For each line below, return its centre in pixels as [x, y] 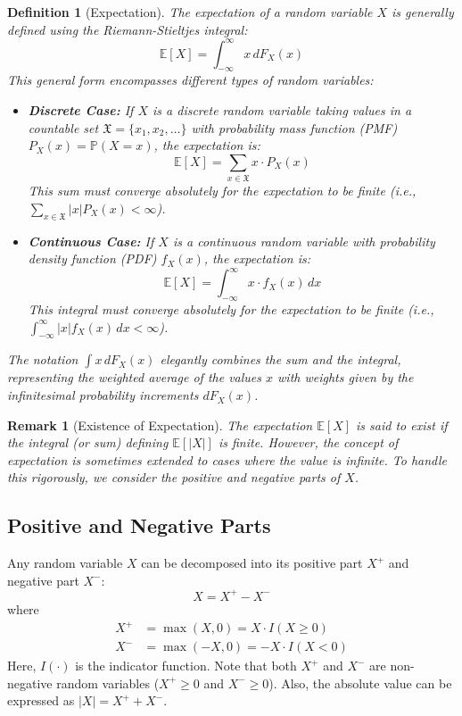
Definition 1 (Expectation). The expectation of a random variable [190, 12]
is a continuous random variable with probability [304, 241]
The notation [43, 359]
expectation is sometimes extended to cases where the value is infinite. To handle [227, 459]
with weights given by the [346, 377]
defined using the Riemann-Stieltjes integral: [128, 29]
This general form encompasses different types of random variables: [190, 80]
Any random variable [65, 563]
